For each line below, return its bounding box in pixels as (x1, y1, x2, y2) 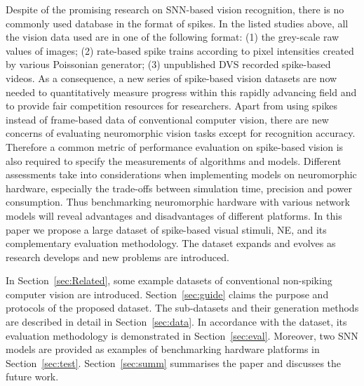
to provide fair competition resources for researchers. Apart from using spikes (6, 98, 338, 113)
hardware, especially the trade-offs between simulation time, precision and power (6, 180, 352, 195)
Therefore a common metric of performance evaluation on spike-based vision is (6, 139, 344, 154)
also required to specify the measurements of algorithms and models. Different (6, 153, 342, 168)
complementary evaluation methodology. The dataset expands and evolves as (6, 236, 336, 251)
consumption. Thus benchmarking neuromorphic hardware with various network (6, 194, 350, 209)
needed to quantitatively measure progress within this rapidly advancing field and (6, 84, 357, 99)
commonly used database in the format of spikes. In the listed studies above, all (6, 15, 349, 30)
